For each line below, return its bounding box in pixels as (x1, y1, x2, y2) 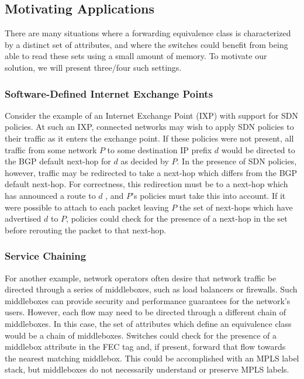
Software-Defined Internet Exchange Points (5, 86, 213, 101)
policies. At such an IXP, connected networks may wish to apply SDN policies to (5, 120, 294, 133)
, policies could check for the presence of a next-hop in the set (66, 212, 288, 225)
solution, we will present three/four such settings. (5, 61, 182, 73)
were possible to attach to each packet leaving (5, 201, 169, 213)
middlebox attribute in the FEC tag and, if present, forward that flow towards (5, 340, 286, 353)
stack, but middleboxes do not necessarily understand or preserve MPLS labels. (5, 363, 289, 375)
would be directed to (221, 143, 295, 156)
